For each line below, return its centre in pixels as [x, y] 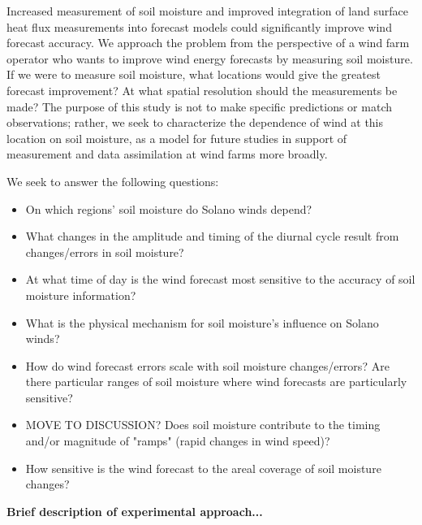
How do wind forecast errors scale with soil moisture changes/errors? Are [207, 365]
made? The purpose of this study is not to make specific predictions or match [199, 106]
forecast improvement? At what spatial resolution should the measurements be [202, 90]
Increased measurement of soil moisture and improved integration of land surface [207, 11]
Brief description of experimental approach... [135, 511]
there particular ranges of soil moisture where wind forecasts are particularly [216, 382]
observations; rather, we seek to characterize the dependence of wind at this [195, 122]
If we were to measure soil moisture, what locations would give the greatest [194, 74]
